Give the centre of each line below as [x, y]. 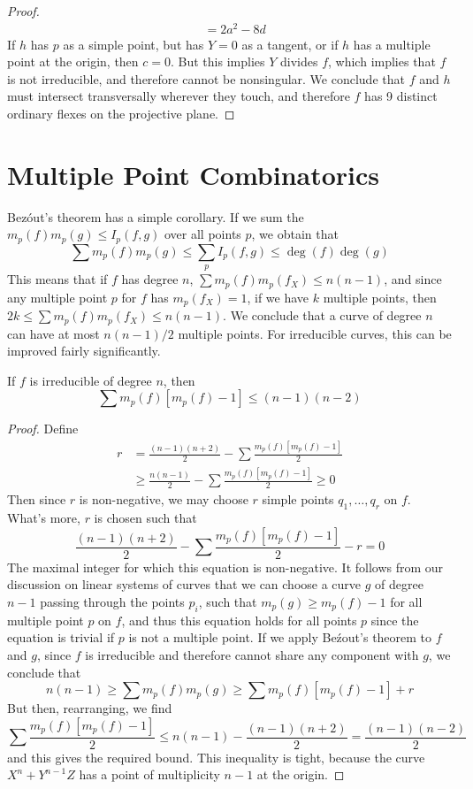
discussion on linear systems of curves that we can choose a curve [184, 584]
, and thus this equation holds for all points [239, 620]
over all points [203, 234]
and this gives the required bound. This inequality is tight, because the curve [216, 757]
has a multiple [392, 44]
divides [299, 61]
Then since [37, 499]
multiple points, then [380, 297]
